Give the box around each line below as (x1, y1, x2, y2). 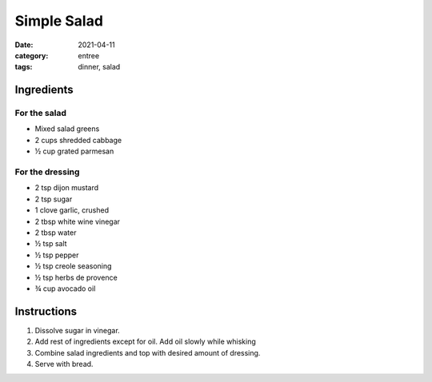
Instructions (14, 304, 78, 318)
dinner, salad (78, 62, 121, 72)
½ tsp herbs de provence (34, 273, 118, 282)
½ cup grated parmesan (34, 146, 114, 156)
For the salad (14, 108, 67, 119)
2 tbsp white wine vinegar (34, 217, 120, 226)
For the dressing (14, 166, 80, 177)
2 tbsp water (34, 228, 77, 237)
